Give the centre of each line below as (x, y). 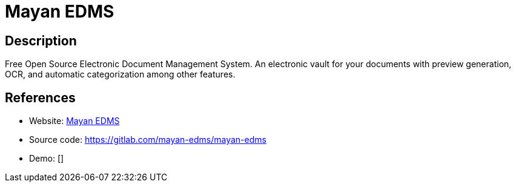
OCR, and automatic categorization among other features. (120, 74)
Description (41, 41)
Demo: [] (47, 159)
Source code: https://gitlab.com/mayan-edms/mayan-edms (148, 140)
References (40, 97)
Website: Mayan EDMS (74, 121)
